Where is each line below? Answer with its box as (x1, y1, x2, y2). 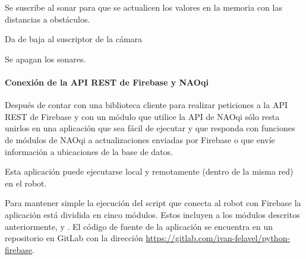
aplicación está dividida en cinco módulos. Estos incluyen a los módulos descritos (5, 208, 300, 220)
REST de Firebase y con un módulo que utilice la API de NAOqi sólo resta (5, 110, 280, 122)
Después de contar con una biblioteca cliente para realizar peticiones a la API (5, 99, 288, 111)
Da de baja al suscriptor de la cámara (5, 33, 143, 45)
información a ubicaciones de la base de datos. (5, 145, 173, 157)
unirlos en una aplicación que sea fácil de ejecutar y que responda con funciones (5, 122, 295, 134)
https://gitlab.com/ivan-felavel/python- (146, 232, 291, 244)
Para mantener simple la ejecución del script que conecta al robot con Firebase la (5, 197, 301, 209)
